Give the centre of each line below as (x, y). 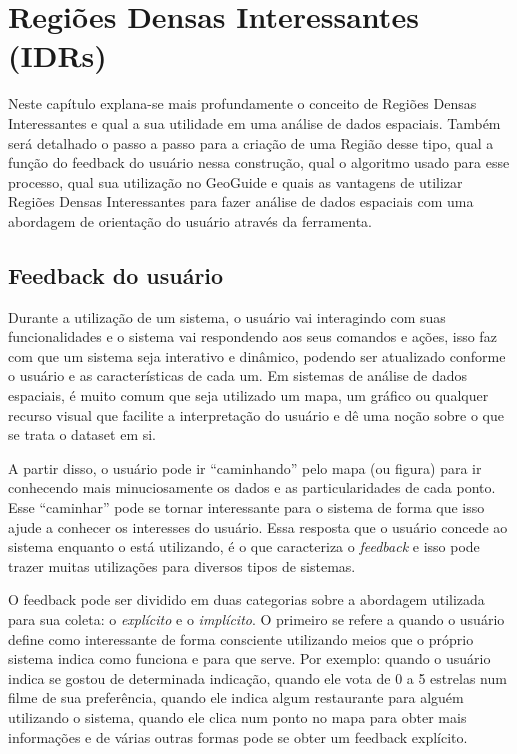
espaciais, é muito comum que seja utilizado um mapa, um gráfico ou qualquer (248, 395)
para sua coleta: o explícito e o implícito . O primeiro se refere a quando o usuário (256, 618)
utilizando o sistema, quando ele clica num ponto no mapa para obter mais (237, 716)
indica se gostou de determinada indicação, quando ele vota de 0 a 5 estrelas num (257, 677)
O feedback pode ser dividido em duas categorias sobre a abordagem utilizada (246, 599)
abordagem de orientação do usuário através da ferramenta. (190, 220)
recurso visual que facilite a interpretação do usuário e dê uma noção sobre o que (256, 414)
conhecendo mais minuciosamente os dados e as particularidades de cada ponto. (252, 487)
